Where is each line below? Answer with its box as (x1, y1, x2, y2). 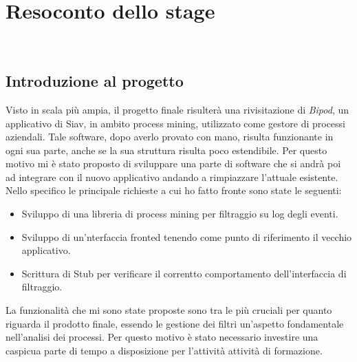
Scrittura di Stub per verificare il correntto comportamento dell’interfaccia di (21, 266, 347, 280)
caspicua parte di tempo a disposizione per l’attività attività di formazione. (6, 343, 323, 357)
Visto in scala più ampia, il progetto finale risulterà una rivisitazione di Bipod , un (6, 102, 349, 116)
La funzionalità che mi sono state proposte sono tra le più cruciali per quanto (6, 303, 332, 317)
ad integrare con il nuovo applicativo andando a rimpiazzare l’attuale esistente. (6, 169, 338, 184)
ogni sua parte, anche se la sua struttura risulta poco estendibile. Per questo (6, 142, 327, 157)
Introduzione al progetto (6, 70, 184, 92)
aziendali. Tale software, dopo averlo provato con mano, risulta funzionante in (6, 129, 334, 144)
